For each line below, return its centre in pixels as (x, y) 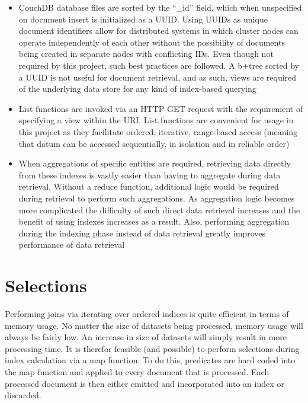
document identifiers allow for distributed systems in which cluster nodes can (158, 31)
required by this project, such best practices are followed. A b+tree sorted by (159, 65)
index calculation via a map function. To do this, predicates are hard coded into (150, 360)
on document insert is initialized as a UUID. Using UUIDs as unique (143, 19)
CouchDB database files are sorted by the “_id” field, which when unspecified (160, 7)
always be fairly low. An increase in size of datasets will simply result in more (146, 337)
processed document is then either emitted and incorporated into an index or (145, 383)
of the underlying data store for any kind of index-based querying (137, 89)
